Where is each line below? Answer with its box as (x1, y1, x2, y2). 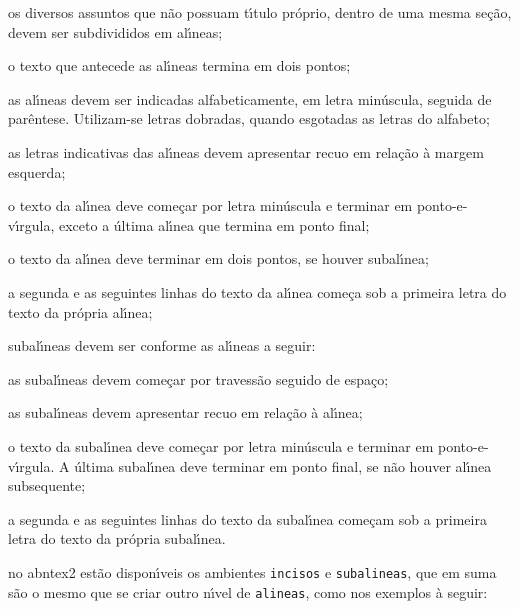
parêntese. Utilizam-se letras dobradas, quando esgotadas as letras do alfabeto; (8, 108, 490, 129)
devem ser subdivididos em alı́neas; (8, 21, 223, 42)
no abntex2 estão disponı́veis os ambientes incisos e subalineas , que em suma (8, 561, 497, 582)
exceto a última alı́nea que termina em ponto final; (59, 214, 370, 235)
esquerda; (8, 161, 66, 182)
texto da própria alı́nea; (8, 301, 153, 322)
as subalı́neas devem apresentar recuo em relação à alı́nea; (8, 402, 363, 423)
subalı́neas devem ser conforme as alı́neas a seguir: (8, 335, 316, 356)
